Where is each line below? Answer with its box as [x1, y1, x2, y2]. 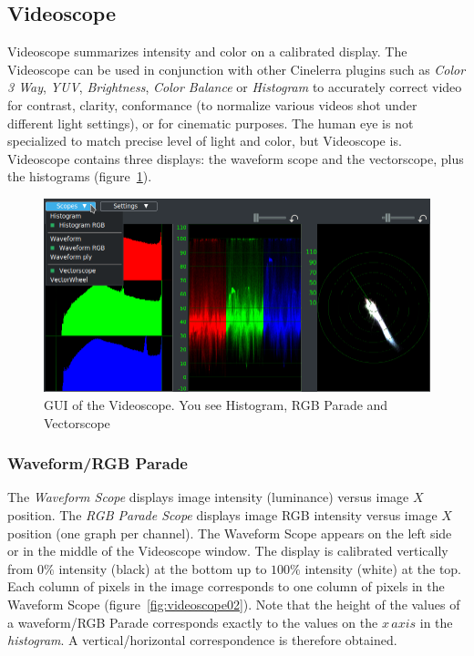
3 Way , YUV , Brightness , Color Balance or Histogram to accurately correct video [7, 77, 462, 97]
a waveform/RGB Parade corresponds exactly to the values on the [7, 612, 378, 631]
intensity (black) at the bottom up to [58, 559, 267, 578]
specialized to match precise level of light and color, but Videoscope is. [7, 131, 402, 150]
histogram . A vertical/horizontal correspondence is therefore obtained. [7, 630, 397, 650]
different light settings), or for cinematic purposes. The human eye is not [7, 113, 414, 132]
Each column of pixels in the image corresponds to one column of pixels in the [7, 577, 445, 596]
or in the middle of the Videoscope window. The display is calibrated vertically [7, 541, 448, 560]
